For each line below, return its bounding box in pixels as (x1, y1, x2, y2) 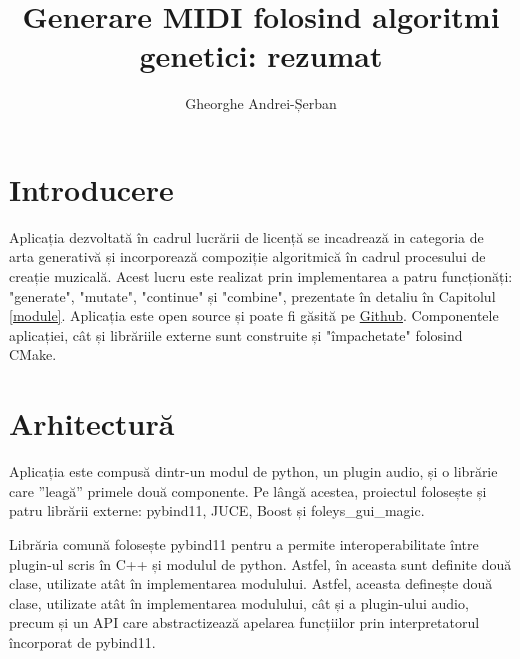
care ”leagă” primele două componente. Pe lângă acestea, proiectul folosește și (9, 480, 487, 501)
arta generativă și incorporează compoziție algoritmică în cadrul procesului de (9, 246, 486, 267)
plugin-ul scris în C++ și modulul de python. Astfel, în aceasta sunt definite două (9, 553, 512, 574)
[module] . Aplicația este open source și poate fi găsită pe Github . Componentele (9, 305, 499, 326)
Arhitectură (9, 403, 175, 444)
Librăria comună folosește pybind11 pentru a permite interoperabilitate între (9, 533, 479, 554)
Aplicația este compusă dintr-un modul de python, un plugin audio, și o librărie (9, 461, 498, 482)
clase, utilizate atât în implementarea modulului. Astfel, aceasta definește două (9, 573, 493, 594)
